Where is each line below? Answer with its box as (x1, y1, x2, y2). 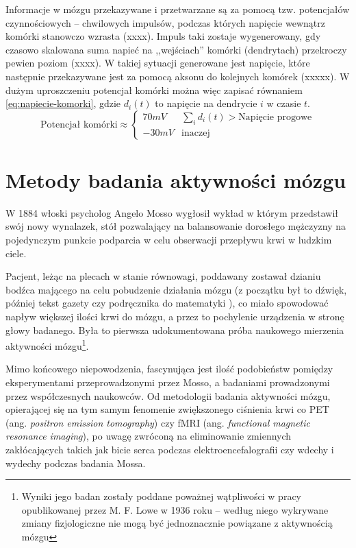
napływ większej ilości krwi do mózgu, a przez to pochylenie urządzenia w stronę (5, 309, 344, 324)
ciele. (5, 246, 27, 260)
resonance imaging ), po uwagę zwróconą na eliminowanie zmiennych (5, 429, 292, 443)
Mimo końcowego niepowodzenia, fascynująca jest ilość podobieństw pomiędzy (5, 361, 333, 376)
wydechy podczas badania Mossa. (5, 455, 146, 470)
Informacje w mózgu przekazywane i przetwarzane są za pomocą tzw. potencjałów (5, 2, 350, 16)
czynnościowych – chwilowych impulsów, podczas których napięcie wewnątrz (5, 15, 325, 29)
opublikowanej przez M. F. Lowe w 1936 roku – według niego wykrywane (21, 502, 329, 516)
